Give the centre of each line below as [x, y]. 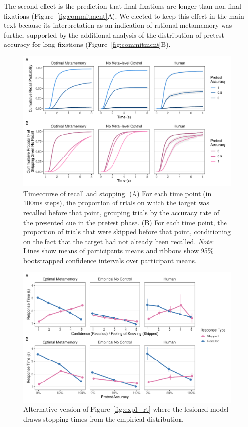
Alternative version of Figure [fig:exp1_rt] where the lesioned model [126, 409]
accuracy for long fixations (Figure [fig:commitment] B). [87, 44]
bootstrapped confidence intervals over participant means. [110, 260]
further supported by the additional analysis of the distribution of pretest [114, 34]
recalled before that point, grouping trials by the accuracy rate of [122, 212]
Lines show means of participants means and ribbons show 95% [119, 251]
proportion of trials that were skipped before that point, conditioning [127, 232]
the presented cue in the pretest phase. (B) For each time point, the [125, 222]
